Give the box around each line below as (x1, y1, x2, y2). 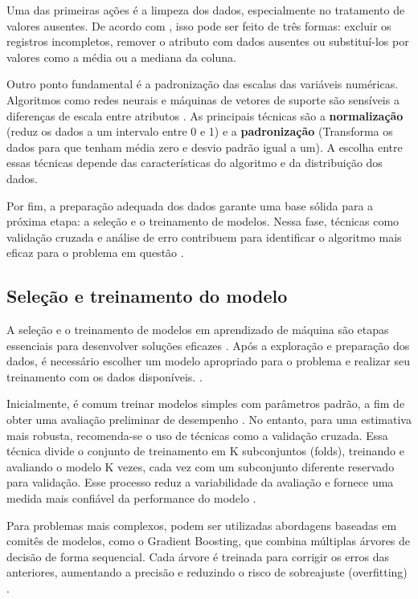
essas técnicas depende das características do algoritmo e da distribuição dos (6, 154, 383, 171)
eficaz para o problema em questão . (6, 244, 184, 261)
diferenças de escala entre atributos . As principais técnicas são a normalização (6, 107, 404, 124)
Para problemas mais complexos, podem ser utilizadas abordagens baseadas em (6, 516, 397, 533)
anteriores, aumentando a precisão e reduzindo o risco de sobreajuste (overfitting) (6, 564, 408, 581)
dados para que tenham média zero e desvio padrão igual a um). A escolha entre (6, 138, 403, 155)
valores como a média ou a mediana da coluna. (6, 48, 236, 65)
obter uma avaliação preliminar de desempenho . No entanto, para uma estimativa (6, 411, 412, 428)
